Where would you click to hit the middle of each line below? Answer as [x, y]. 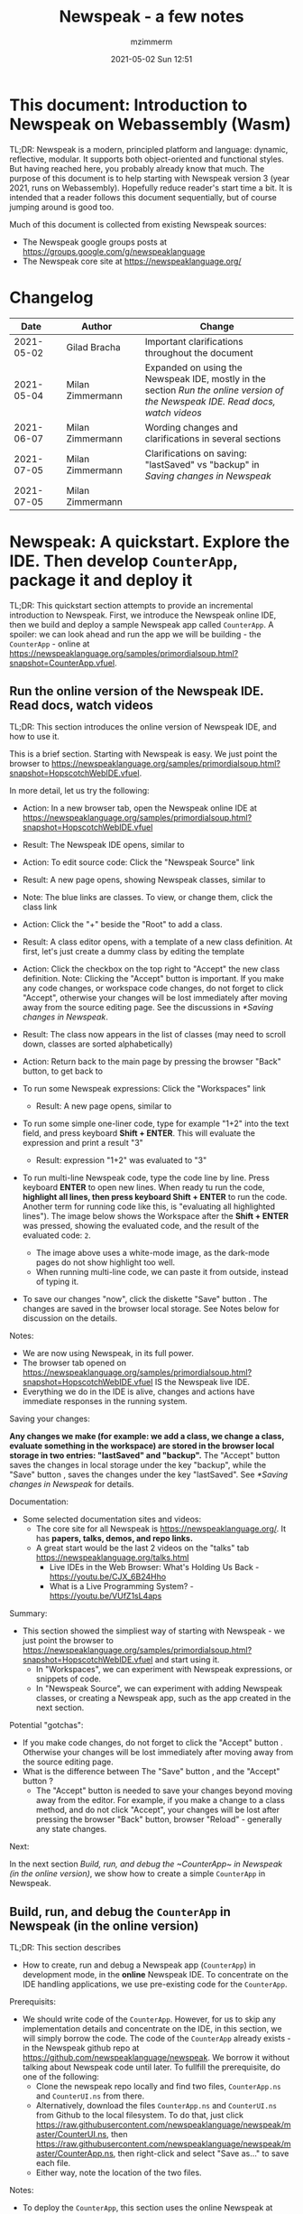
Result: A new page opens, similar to [104, 1106]
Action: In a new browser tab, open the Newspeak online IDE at [139, 808]
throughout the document [199, 352]
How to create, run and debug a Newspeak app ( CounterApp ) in [139, 1965]
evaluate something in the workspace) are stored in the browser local [142, 1446]
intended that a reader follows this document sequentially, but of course [143, 197]
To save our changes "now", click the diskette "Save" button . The [145, 1299]
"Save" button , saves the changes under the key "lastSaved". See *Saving [149, 1474]
